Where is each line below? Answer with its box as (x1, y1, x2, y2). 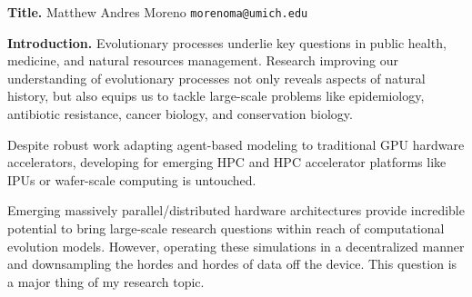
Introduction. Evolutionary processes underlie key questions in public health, (7, 33, 447, 52)
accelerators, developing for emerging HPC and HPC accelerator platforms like (7, 153, 447, 172)
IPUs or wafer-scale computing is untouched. (7, 170, 256, 189)
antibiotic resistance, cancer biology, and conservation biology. (7, 104, 353, 124)
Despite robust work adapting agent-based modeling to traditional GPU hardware (7, 134, 465, 153)
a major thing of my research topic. (7, 272, 205, 291)
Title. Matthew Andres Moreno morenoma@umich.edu (7, 3, 308, 21)
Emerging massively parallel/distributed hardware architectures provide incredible (7, 201, 465, 220)
